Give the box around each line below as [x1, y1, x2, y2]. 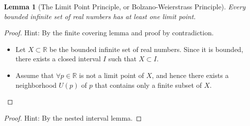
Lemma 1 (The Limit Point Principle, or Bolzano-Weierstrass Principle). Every [4, 1, 246, 11]
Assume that [15, 70, 54, 80]
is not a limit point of [79, 70, 144, 80]
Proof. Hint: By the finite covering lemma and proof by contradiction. [4, 27, 214, 38]
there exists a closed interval [15, 53, 101, 64]
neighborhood [15, 79, 57, 90]
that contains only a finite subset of [95, 79, 202, 90]
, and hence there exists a [152, 70, 229, 80]
